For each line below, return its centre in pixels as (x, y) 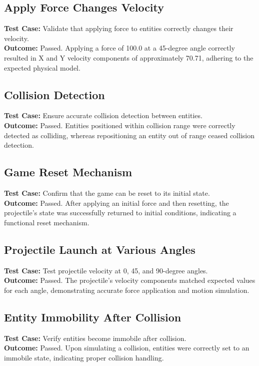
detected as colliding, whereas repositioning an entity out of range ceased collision (129, 135)
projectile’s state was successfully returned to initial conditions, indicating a (120, 213)
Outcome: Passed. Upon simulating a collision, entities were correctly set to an (127, 348)
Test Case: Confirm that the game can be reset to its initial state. (107, 193)
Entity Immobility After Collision (93, 317)
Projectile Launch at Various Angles (100, 249)
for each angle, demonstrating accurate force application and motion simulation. (127, 290)
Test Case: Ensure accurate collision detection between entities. (103, 115)
